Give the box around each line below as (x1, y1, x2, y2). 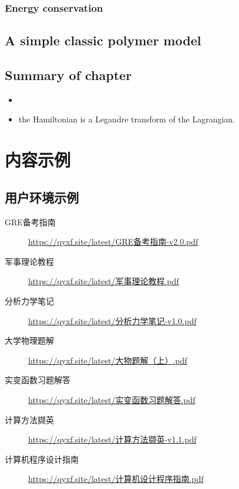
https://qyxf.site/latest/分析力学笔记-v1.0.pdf (28, 314, 197, 327)
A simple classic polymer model (5, 31, 201, 49)
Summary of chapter (5, 66, 132, 84)
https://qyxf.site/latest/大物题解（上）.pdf (28, 354, 187, 366)
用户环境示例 (5, 188, 79, 206)
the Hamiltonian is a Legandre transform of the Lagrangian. (18, 113, 235, 125)
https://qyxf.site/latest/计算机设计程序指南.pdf (28, 473, 204, 485)
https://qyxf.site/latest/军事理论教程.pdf (28, 275, 179, 287)
